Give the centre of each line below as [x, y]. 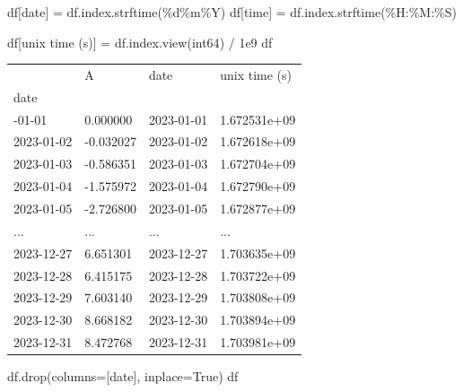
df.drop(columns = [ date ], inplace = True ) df [123, 376]
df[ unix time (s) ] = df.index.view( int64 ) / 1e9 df [140, 42]
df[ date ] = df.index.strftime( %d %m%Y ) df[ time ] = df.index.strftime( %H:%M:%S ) [232, 12]
